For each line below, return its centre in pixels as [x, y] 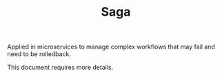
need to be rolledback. [39, 54]
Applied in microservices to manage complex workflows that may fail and [111, 47]
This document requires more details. [60, 67]
